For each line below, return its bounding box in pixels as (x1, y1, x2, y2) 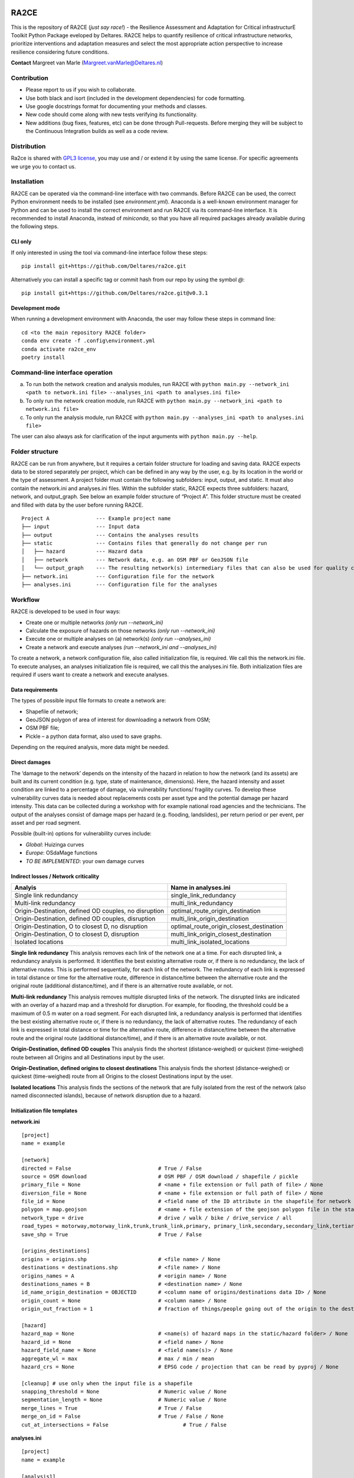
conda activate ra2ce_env (21, 346, 97, 352)
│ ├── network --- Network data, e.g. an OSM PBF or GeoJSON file (21, 556, 249, 563)
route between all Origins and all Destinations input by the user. (11, 1054, 165, 1061)
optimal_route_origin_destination (171, 906, 261, 915)
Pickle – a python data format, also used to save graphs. (25, 732, 162, 740)
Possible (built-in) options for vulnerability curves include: (11, 830, 152, 837)
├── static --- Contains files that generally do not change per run (21, 540, 267, 547)
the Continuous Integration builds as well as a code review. (25, 128, 169, 135)
